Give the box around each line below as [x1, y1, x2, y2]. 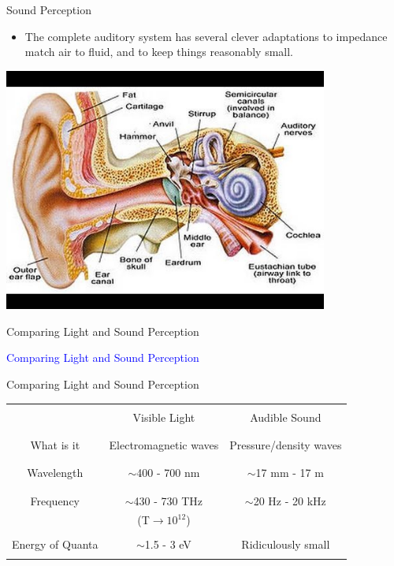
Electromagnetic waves [109, 436, 219, 452]
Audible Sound [250, 408, 322, 425]
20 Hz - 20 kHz [253, 492, 326, 508]
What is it [30, 436, 80, 452]
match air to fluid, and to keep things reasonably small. [24, 43, 294, 60]
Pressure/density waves [229, 436, 342, 452]
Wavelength [27, 464, 84, 481]
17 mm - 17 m [255, 464, 324, 481]
